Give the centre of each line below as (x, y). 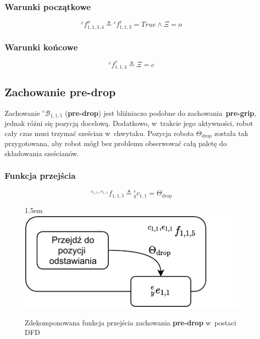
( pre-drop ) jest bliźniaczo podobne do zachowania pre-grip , (160, 113)
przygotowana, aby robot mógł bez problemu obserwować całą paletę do (116, 143)
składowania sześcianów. (42, 153)
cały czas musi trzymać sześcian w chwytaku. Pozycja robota (99, 133)
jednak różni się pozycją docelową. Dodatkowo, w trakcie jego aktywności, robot (129, 123)
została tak (231, 133)
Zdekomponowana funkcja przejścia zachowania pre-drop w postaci (131, 322)
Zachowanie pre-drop (60, 91)
